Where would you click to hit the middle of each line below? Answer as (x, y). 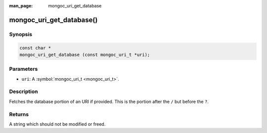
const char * (35, 48)
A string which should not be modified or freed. (57, 124)
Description (23, 91)
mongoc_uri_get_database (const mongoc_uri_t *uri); (85, 55)
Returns (19, 114)
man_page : (21, 6)
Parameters (23, 69)
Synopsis (21, 34)
